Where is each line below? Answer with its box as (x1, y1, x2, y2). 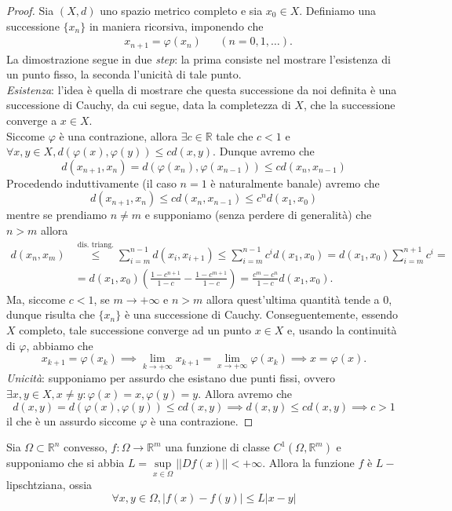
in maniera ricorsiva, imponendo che (89, 17, 264, 34)
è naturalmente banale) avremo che (210, 174, 380, 191)
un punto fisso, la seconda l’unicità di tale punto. (6, 66, 242, 82)
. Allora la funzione (262, 454, 355, 471)
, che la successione (303, 97, 395, 113)
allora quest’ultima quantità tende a (206, 290, 380, 307)
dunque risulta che (6, 306, 95, 323)
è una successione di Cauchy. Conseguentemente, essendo (124, 306, 398, 323)
